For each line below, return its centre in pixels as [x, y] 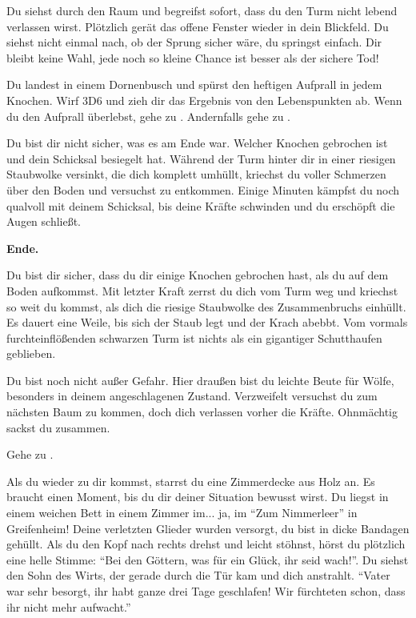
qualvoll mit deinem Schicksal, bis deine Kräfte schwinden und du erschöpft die [201, 205]
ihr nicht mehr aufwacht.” [69, 606]
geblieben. [31, 353]
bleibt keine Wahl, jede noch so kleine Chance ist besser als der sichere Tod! [193, 57]
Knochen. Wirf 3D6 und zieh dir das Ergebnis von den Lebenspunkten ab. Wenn [204, 100]
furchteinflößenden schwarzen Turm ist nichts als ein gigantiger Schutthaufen [194, 337]
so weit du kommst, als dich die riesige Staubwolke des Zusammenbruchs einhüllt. [206, 306]
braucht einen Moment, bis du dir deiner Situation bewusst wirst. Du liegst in [198, 497]
